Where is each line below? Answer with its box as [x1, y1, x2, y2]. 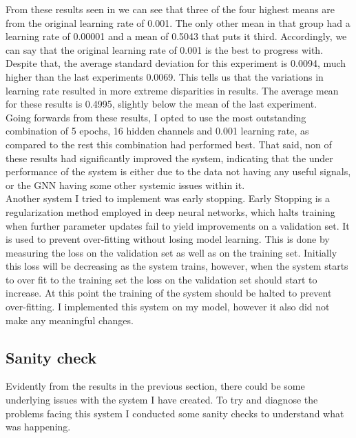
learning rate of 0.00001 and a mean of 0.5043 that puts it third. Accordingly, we [6, 29, 347, 43]
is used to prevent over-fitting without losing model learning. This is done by [6, 232, 330, 246]
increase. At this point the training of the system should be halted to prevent [6, 286, 332, 300]
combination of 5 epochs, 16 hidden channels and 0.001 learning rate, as [6, 123, 309, 138]
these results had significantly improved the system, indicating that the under [6, 150, 333, 165]
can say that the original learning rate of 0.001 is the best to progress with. [6, 42, 324, 57]
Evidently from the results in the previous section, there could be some [6, 379, 305, 393]
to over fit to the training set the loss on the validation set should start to [6, 272, 317, 286]
